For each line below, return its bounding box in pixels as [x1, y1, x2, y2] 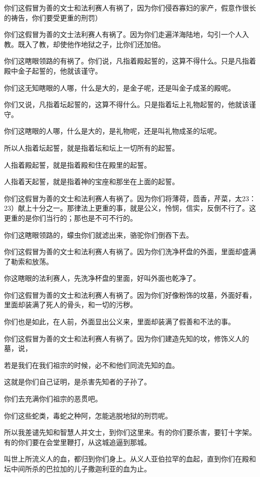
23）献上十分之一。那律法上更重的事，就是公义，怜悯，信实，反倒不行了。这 [4, 203, 256, 213]
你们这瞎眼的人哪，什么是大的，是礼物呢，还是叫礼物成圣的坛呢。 [4, 126, 221, 136]
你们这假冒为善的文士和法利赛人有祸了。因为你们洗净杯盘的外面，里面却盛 [4, 246, 249, 257]
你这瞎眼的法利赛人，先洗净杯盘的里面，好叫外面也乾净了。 [4, 273, 200, 283]
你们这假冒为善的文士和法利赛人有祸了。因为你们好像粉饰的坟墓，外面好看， [4, 289, 256, 300]
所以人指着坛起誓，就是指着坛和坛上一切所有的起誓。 [4, 142, 179, 153]
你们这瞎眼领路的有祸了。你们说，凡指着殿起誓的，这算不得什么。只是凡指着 [4, 56, 256, 66]
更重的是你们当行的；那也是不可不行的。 [4, 212, 137, 223]
